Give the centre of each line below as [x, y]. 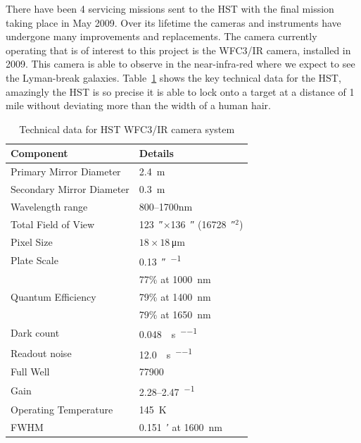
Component [39, 153]
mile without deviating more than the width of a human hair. [138, 105]
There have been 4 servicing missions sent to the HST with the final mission [170, 8]
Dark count [35, 333]
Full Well [30, 372]
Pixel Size [32, 241]
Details [156, 153]
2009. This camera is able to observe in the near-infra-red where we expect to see [180, 64]
